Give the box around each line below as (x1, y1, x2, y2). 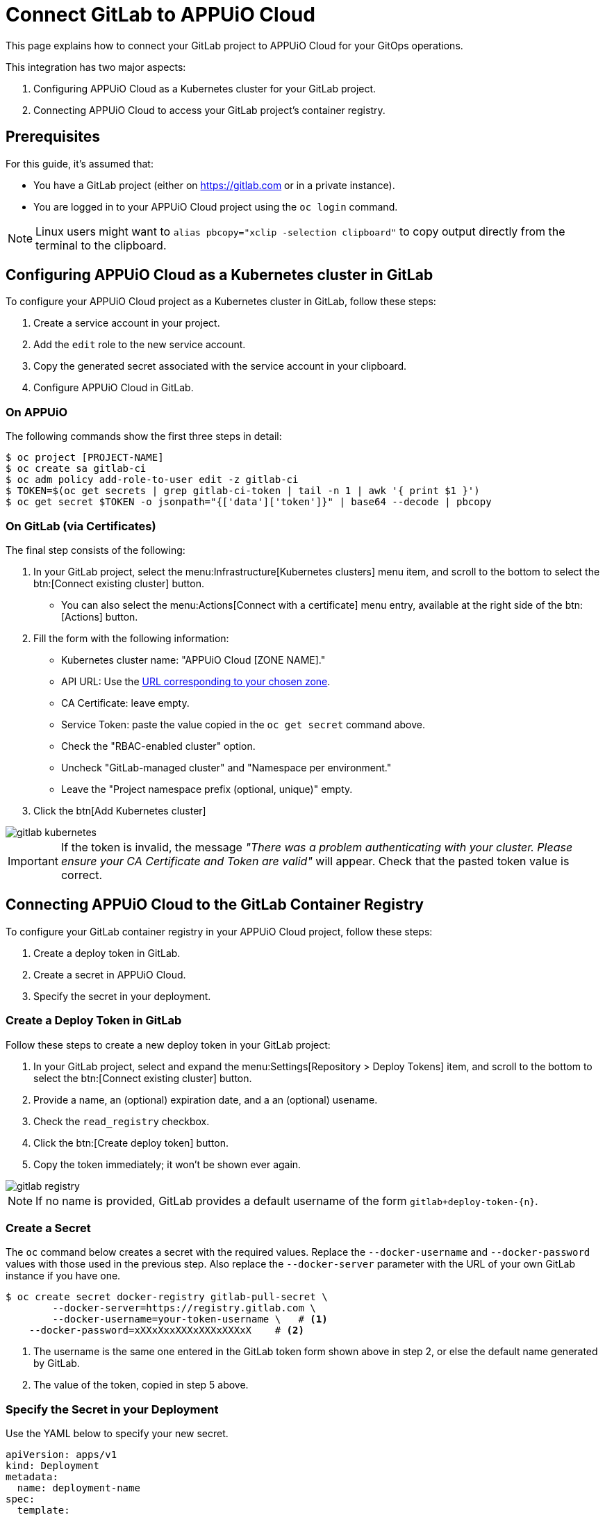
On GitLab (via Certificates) (6, 518, 156, 533)
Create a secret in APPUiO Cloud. (33, 968, 186, 981)
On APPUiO (6, 404, 68, 419)
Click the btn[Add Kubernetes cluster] (33, 804, 206, 817)
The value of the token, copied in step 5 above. (33, 1379, 249, 1391)
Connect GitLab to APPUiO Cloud (6, 3, 315, 26)
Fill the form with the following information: (33, 632, 229, 644)
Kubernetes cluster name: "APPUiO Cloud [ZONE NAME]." (61, 653, 326, 666)
